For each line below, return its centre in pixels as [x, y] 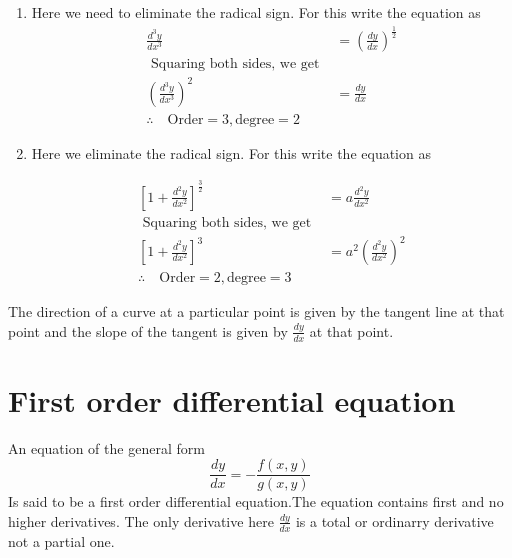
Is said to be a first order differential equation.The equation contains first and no [256, 501]
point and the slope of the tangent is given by [148, 330]
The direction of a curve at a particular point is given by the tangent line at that [256, 311]
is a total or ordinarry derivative [394, 520]
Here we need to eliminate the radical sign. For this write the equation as [256, 12]
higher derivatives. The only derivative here [141, 520]
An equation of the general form [106, 447]
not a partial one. [61, 540]
